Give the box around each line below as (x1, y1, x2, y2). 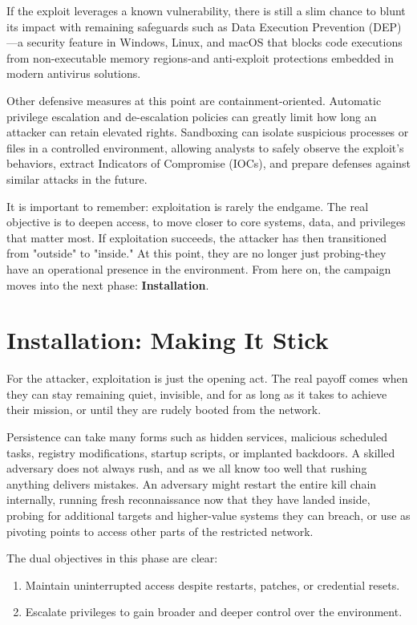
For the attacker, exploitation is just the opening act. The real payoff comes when (6, 370, 408, 387)
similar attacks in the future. (6, 170, 148, 187)
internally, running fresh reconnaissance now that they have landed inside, (6, 491, 370, 508)
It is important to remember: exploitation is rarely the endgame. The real (6, 197, 369, 214)
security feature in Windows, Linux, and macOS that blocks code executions (26, 34, 403, 51)
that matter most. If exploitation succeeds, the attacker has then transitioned (6, 229, 387, 246)
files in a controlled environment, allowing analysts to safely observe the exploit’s (6, 139, 404, 156)
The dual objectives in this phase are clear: (6, 550, 218, 566)
